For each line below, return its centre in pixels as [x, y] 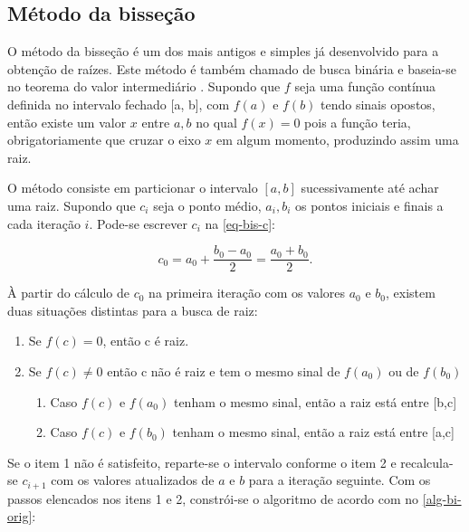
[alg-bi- [442, 498]
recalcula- [427, 462]
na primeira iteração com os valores [247, 293]
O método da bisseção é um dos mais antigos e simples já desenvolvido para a [223, 51]
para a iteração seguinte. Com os [340, 480]
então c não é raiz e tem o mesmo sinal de [224, 370]
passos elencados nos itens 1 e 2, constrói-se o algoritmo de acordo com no [213, 498]
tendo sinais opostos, [378, 104]
